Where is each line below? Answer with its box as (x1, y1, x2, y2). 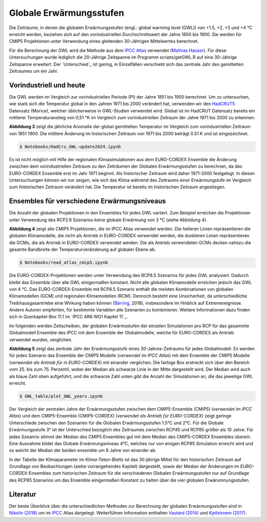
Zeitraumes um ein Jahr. (9, 68, 59, 74)
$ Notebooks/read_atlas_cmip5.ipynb (19, 260, 108, 266)
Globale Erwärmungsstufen (9, 7, 124, 18)
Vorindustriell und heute (9, 81, 86, 89)
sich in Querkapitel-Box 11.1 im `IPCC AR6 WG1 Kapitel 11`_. (9, 313, 128, 320)
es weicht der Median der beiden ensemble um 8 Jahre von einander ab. (9, 448, 157, 453)
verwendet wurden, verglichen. (9, 337, 72, 343)
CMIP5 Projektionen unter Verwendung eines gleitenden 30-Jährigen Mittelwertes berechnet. (9, 38, 199, 44)
